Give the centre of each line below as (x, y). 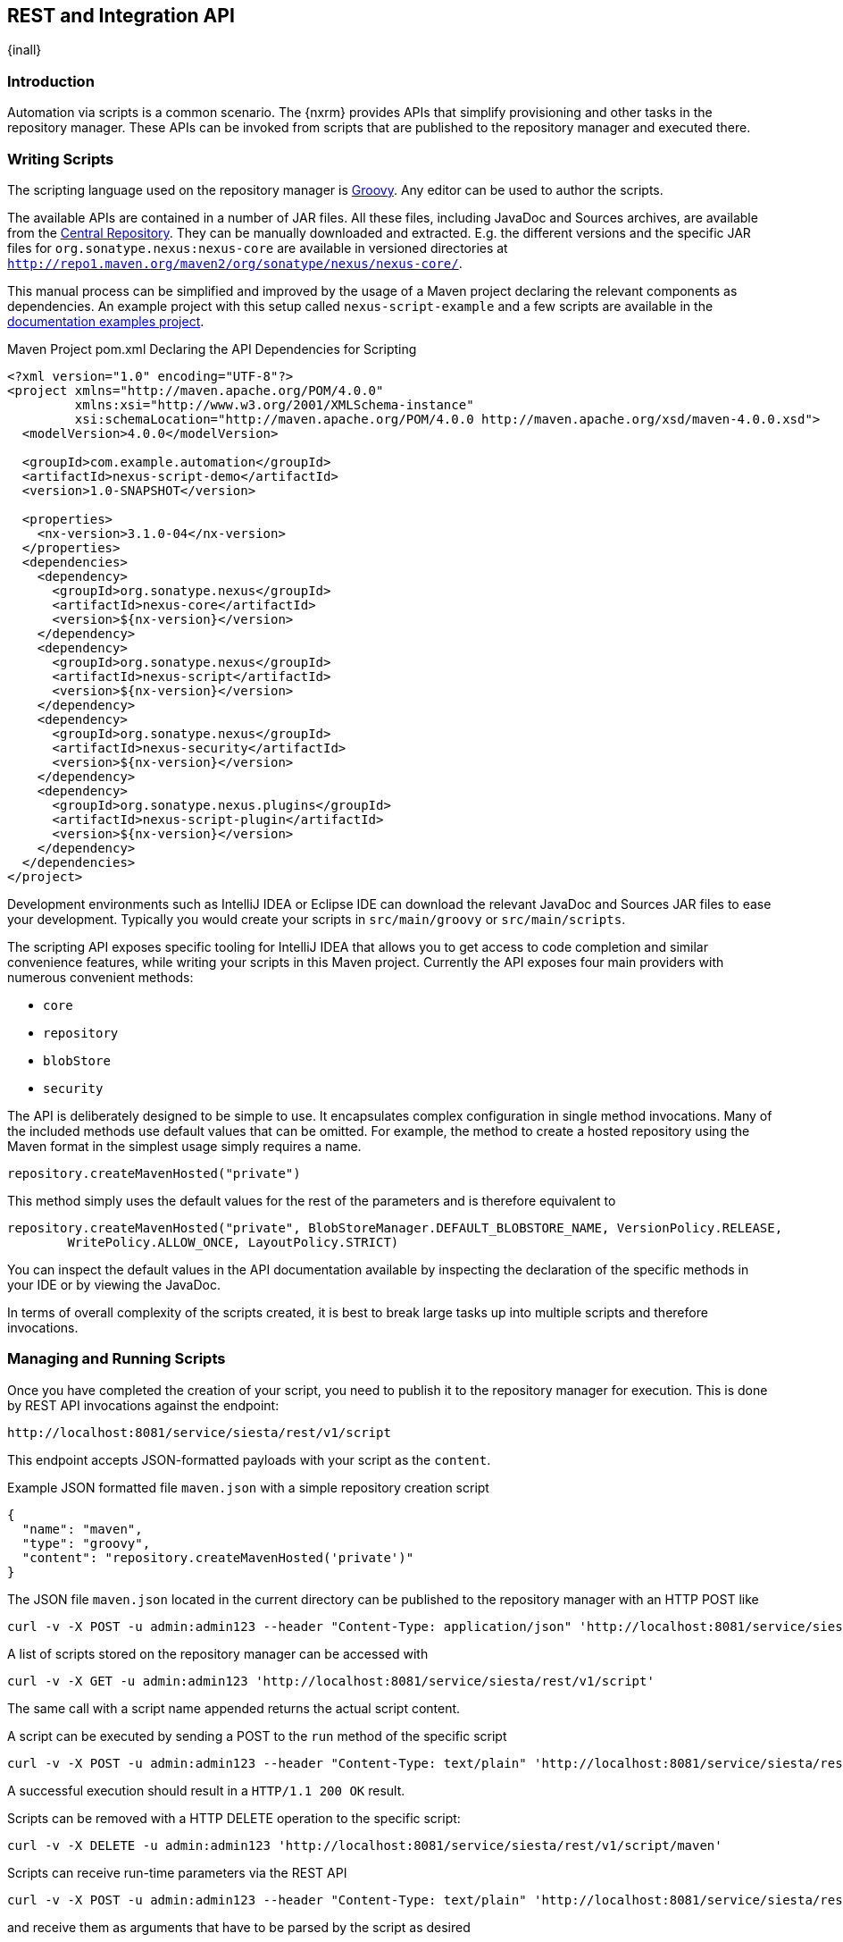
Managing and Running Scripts (117, 1359)
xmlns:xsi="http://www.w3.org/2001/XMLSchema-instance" (274, 404)
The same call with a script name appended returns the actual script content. (234, 1708)
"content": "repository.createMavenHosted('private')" (218, 1557)
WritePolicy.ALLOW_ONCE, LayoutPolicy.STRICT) (233, 1242)
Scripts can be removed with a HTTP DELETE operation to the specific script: (234, 1818)
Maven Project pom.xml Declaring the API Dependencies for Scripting (212, 349)
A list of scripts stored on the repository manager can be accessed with (218, 1653)
